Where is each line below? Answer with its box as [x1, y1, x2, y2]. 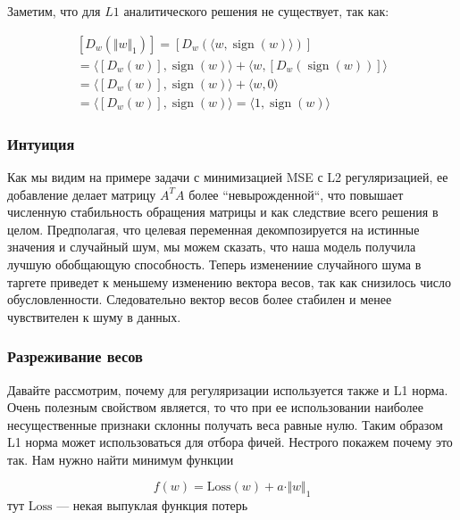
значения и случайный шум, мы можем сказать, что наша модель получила [7, 237, 416, 256]
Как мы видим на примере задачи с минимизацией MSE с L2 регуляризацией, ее [7, 167, 448, 186]
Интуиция [7, 132, 75, 154]
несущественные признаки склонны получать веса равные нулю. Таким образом [7, 415, 443, 433]
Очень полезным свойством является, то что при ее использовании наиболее [7, 398, 423, 417]
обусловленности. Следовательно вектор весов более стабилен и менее [7, 290, 392, 309]
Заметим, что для [7, 2, 101, 20]
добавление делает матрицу [7, 185, 156, 203]
